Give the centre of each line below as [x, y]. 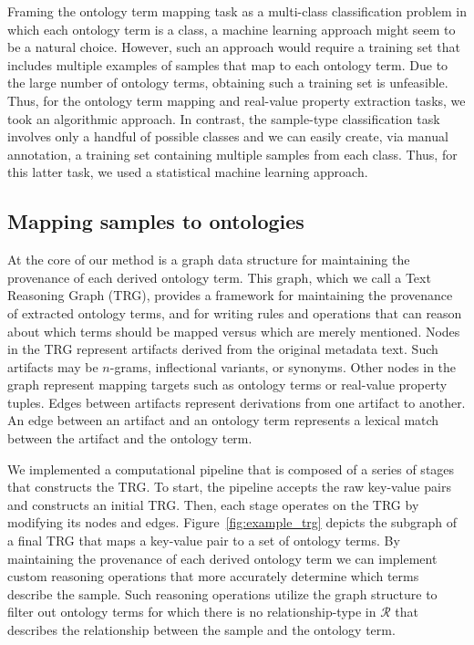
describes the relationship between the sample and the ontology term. [201, 630]
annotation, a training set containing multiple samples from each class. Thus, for [232, 154]
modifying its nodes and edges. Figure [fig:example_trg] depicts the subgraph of [232, 522]
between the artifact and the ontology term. [130, 438]
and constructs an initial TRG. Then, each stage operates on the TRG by [213, 504]
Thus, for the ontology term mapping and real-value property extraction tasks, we [237, 100]
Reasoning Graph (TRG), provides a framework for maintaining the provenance [230, 295]
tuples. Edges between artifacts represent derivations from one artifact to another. [237, 402]
